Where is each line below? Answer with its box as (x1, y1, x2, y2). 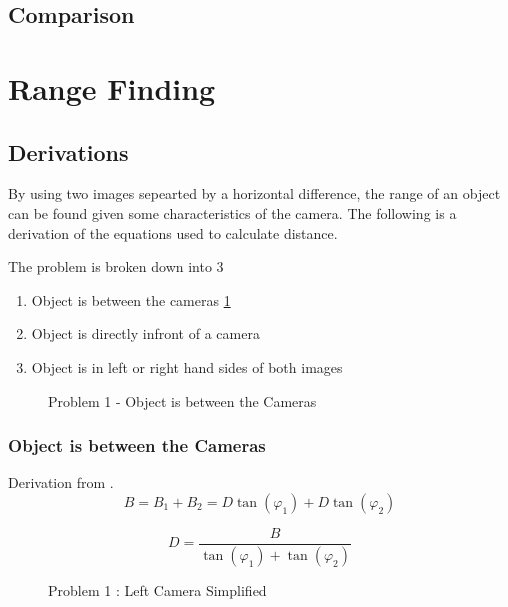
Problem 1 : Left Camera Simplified (48, 579, 267, 600)
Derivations (8, 136, 129, 167)
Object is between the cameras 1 (31, 289, 231, 310)
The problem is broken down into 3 (8, 256, 224, 277)
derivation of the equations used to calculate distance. (8, 222, 338, 243)
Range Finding (8, 67, 216, 108)
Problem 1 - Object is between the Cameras (48, 390, 317, 411)
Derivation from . (8, 472, 114, 493)
